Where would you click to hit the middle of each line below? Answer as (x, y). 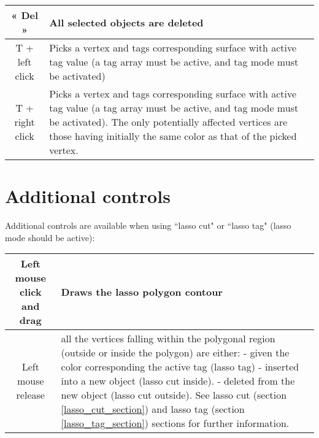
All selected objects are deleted (126, 22)
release (30, 395)
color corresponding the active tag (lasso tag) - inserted (180, 367)
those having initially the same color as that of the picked (173, 136)
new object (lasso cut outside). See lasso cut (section (174, 395)
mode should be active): (50, 237)
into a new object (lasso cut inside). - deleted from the (178, 381)
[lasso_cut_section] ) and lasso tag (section (153, 409)
